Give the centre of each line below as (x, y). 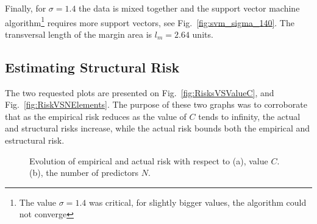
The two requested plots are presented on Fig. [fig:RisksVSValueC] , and (140, 92)
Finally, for (26, 8)
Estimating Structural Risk (92, 67)
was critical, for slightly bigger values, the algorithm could (198, 202)
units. (203, 34)
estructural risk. (35, 140)
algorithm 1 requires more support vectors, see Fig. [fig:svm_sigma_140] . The (150, 21)
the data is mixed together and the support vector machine (189, 8)
